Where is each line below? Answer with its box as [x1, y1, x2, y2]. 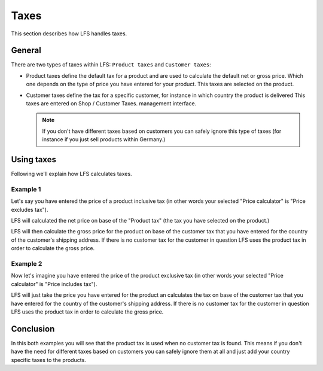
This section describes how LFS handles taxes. [11, 30, 127, 37]
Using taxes [11, 154, 57, 165]
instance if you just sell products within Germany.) [42, 136, 166, 143]
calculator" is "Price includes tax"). [11, 280, 97, 287]
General [11, 45, 42, 56]
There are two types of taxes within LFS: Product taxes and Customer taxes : [11, 61, 212, 68]
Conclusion [11, 324, 55, 334]
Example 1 [11, 185, 41, 193]
